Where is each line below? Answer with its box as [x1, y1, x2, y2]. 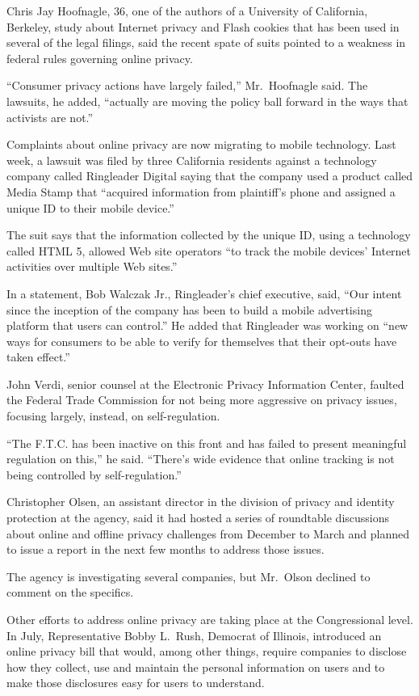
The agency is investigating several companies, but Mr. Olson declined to [6, 567, 371, 584]
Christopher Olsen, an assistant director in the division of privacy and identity [6, 493, 395, 510]
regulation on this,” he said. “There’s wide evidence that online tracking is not [6, 450, 395, 467]
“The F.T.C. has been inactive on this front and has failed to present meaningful [6, 434, 407, 451]
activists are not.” [6, 108, 94, 125]
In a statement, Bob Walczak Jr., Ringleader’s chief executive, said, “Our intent [6, 285, 402, 302]
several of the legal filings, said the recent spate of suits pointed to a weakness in [6, 34, 406, 51]
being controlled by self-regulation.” [6, 466, 182, 483]
